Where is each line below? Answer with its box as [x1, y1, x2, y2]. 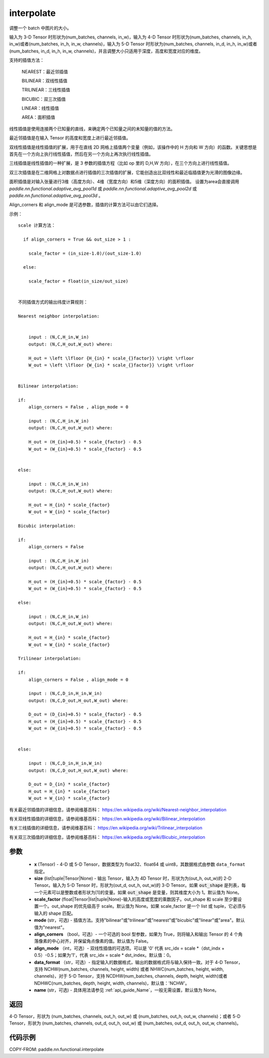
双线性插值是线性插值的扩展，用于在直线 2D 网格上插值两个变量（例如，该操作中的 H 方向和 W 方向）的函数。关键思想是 [9, 144, 257, 150]
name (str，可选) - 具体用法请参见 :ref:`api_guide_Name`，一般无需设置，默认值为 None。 [34, 987, 219, 993]
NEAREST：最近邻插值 [21, 68, 68, 74]
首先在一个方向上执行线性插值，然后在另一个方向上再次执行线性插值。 [9, 151, 153, 157]
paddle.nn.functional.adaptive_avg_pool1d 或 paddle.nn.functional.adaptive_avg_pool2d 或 [9, 185, 197, 192]
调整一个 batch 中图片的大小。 [9, 25, 72, 31]
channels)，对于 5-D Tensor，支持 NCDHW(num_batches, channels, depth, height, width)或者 [34, 973, 228, 979]
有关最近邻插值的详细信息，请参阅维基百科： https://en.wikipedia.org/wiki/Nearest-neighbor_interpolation [9, 806, 227, 812]
